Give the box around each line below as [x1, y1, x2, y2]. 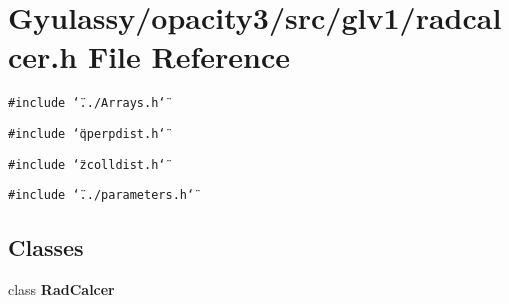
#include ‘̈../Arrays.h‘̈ [8, 96, 166, 111]
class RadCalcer [8, 279, 115, 300]
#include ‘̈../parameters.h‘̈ [8, 188, 195, 203]
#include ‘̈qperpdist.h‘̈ [8, 126, 166, 141]
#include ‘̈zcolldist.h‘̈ [8, 157, 166, 172]
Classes [8, 232, 84, 263]
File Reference [87, 36, 290, 77]
